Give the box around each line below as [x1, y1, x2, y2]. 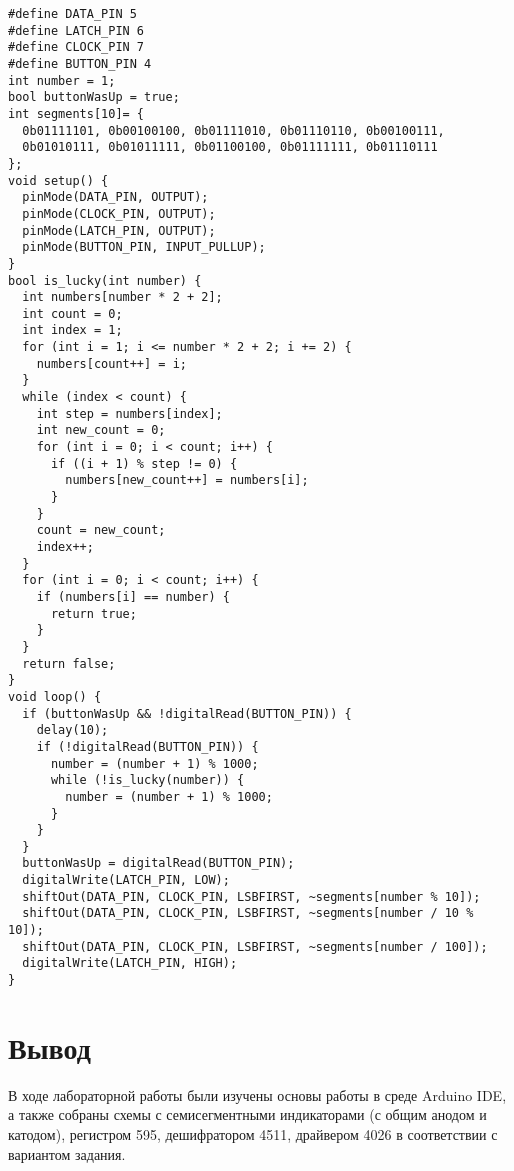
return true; [50, 606, 137, 621]
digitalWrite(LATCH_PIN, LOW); [22, 873, 230, 888]
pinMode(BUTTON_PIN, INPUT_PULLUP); [22, 240, 266, 255]
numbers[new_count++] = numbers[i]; [65, 473, 309, 488]
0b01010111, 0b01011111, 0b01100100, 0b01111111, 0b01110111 [22, 140, 438, 155]
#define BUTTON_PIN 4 [8, 56, 152, 71]
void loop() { [8, 689, 102, 704]
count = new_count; [36, 523, 166, 538]
